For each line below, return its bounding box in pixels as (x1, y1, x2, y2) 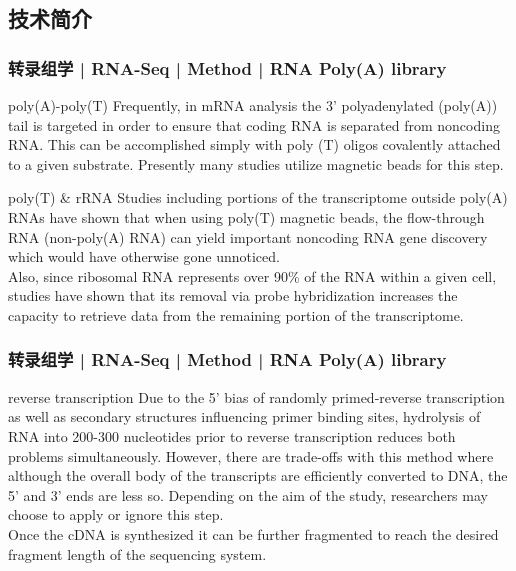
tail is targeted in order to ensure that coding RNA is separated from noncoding (8, 114, 500, 135)
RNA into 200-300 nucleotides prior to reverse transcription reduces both (8, 425, 456, 446)
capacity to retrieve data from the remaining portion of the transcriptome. (8, 304, 464, 325)
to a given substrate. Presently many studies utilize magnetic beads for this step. (8, 153, 504, 174)
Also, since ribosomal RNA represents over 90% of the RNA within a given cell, (8, 265, 497, 286)
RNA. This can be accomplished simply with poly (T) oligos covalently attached (8, 134, 501, 155)
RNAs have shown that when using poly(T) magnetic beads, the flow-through (8, 206, 485, 227)
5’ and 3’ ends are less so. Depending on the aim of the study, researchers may (8, 484, 488, 505)
